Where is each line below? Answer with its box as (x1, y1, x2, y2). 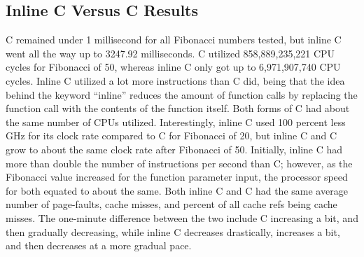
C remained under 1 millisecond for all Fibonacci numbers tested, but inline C (6, 32, 342, 47)
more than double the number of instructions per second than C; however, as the (6, 155, 353, 170)
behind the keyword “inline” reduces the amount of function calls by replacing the (6, 87, 358, 102)
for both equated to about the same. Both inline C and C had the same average (6, 183, 348, 197)
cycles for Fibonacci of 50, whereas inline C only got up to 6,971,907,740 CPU (6, 60, 341, 74)
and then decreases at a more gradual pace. (6, 238, 192, 253)
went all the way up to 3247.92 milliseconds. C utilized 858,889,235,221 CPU (6, 46, 335, 60)
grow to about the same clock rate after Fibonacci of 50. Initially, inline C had (6, 141, 343, 156)
